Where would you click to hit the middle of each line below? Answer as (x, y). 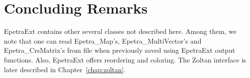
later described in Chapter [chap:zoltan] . (65, 69)
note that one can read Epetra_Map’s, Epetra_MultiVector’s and (103, 40)
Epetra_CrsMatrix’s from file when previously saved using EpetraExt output (120, 50)
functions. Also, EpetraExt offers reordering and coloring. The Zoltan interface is (125, 59)
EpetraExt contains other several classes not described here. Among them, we (120, 31)
